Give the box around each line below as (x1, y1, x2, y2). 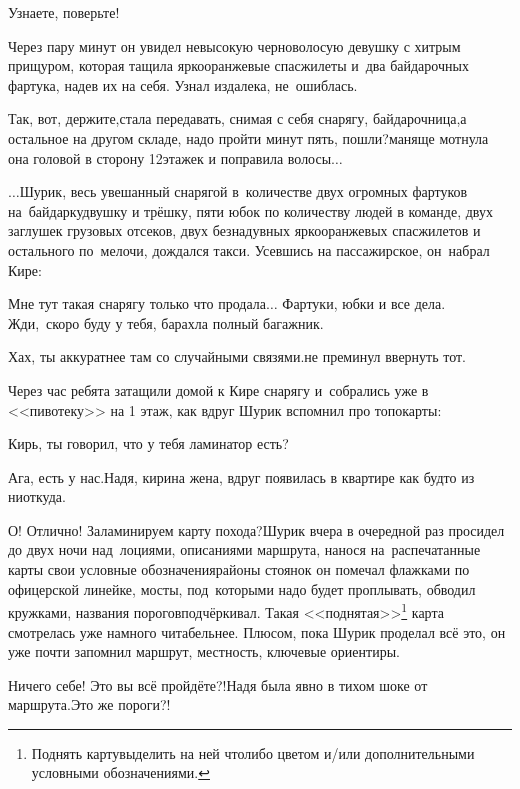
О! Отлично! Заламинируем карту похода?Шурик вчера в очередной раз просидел (8, 519, 505, 540)
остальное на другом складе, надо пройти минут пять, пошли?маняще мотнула (8, 127, 489, 148)
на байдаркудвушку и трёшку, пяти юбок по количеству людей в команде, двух (8, 200, 493, 221)
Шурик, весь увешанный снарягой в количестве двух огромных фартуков (19, 181, 468, 202)
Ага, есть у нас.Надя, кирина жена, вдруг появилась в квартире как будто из (8, 466, 475, 487)
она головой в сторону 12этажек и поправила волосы (8, 147, 332, 168)
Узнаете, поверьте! (8, 2, 120, 22)
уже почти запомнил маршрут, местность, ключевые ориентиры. (8, 641, 400, 662)
